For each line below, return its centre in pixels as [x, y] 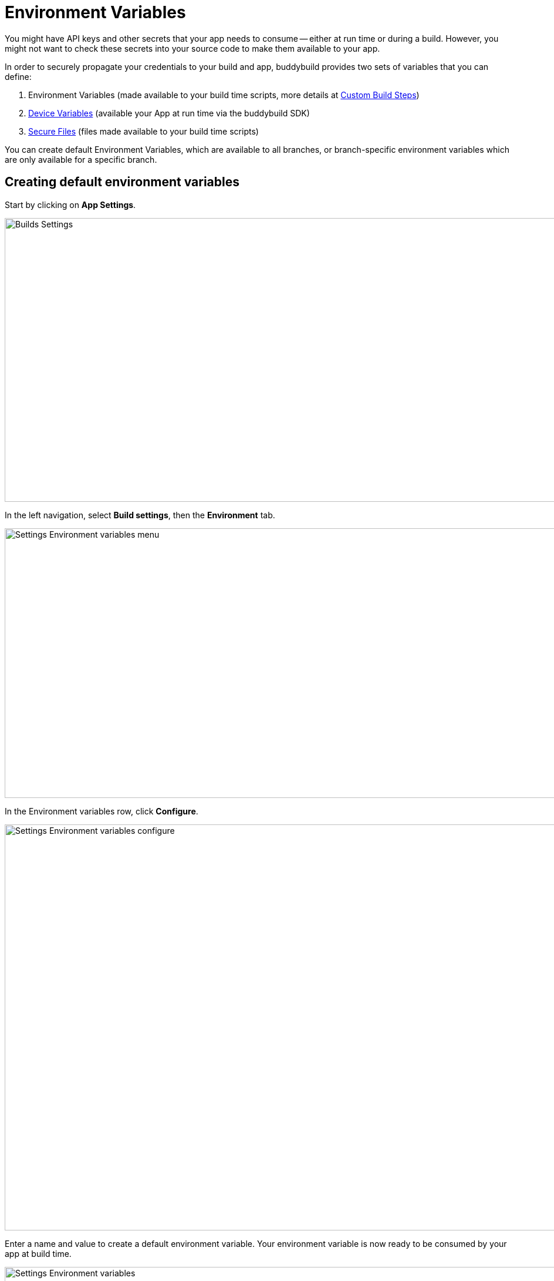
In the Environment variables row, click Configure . [102, 811]
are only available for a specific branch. [81, 159]
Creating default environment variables [122, 182]
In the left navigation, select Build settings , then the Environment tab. [140, 515]
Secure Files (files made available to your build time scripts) [143, 131]
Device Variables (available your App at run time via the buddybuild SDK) [169, 113]
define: [18, 76]
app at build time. [38, 1253]
